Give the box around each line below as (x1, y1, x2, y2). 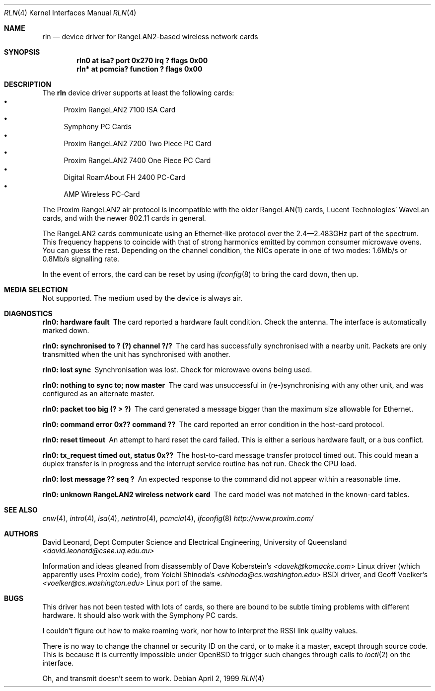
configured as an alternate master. (42, 389, 155, 398)
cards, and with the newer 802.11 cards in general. (42, 214, 206, 222)
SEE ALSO (4, 506, 38, 514)
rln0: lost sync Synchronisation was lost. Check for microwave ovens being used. (42, 365, 312, 374)
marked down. (42, 326, 89, 335)
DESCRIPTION (4, 80, 52, 88)
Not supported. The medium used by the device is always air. (42, 294, 243, 302)
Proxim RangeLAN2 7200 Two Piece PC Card (64, 139, 212, 148)
